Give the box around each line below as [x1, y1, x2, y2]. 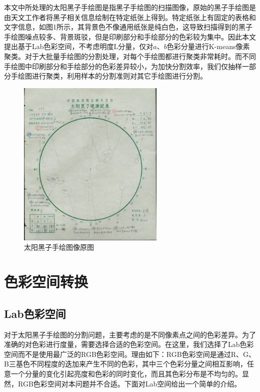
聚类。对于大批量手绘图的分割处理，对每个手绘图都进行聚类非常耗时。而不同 [4, 51, 256, 61]
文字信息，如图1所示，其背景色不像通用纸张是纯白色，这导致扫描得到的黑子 [4, 22, 252, 32]
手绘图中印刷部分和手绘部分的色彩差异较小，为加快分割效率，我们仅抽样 [4, 61, 242, 71]
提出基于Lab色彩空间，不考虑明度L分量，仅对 [4, 41, 153, 52]
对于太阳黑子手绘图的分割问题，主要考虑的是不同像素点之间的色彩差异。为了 [4, 329, 256, 339]
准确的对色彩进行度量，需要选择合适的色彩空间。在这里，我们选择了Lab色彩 [4, 339, 254, 349]
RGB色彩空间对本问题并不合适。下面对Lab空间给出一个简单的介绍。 [17, 378, 241, 388]
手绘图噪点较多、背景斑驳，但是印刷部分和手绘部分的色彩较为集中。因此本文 [4, 31, 256, 42]
